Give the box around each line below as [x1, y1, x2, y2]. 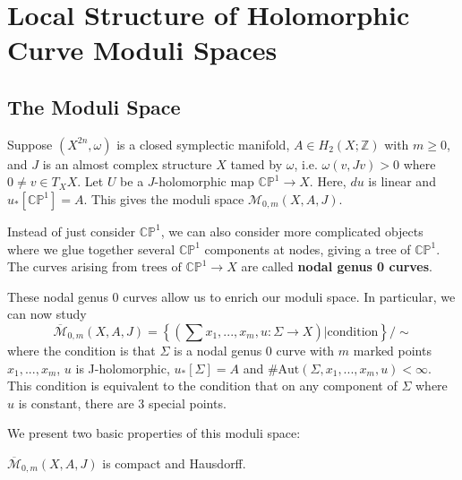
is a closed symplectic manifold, [116, 134, 290, 153]
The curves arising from [7, 257, 138, 276]
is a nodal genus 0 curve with [174, 340, 335, 359]
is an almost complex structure [42, 154, 212, 173]
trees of [141, 261, 182, 275]
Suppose [7, 134, 53, 153]
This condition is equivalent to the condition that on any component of [7, 376, 398, 395]
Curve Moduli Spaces [7, 31, 278, 68]
